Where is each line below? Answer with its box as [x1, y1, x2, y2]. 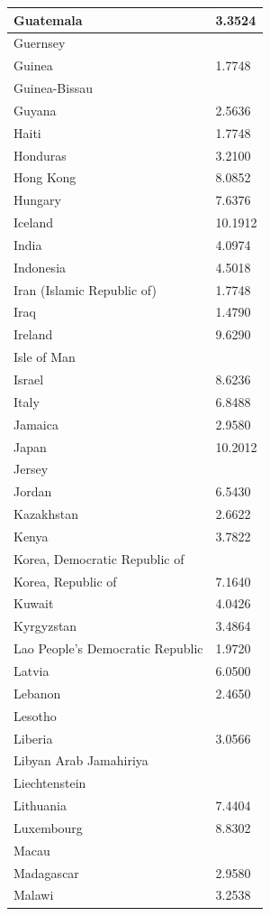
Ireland [13, 325, 53, 344]
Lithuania [13, 796, 67, 815]
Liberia [13, 728, 53, 747]
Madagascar [13, 863, 79, 882]
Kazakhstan [13, 504, 79, 523]
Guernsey [13, 33, 66, 52]
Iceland [13, 213, 53, 232]
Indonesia [13, 257, 67, 276]
